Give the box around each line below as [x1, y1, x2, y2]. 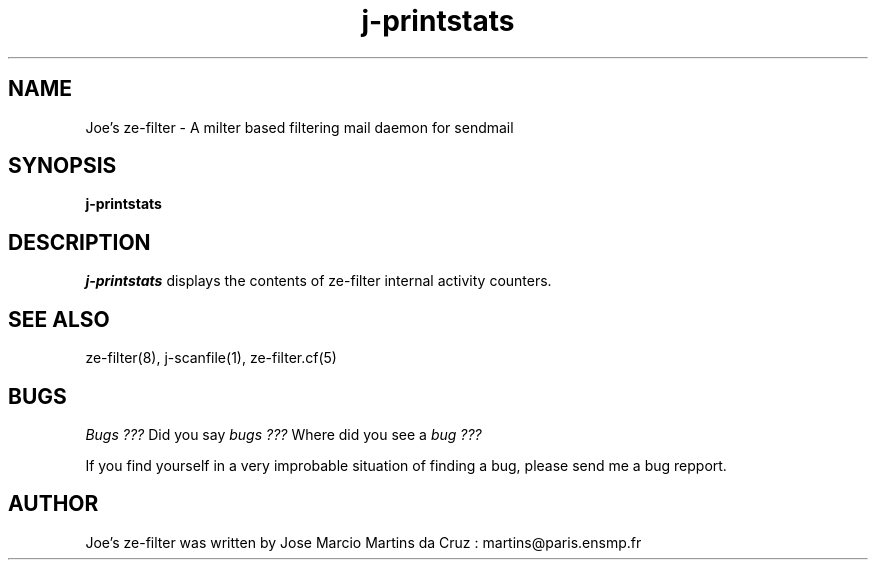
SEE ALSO [8, 306, 110, 332]
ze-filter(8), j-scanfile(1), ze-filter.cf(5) [85, 349, 337, 367]
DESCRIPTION [8, 229, 151, 255]
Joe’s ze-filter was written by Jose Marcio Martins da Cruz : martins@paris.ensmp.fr [85, 533, 642, 551]
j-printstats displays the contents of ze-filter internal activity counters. [85, 272, 552, 290]
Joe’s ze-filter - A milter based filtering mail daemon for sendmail [85, 118, 514, 136]
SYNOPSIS [8, 153, 117, 179]
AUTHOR [8, 491, 99, 517]
